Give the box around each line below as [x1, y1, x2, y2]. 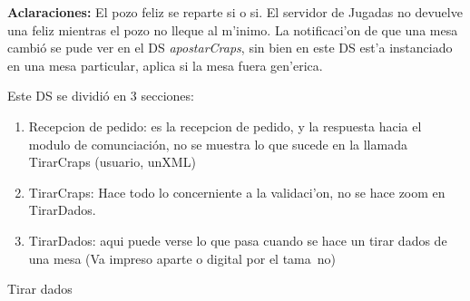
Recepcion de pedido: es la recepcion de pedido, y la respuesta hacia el [28, 116, 422, 135]
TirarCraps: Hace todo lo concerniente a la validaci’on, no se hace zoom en [28, 182, 446, 201]
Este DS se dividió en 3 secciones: [7, 86, 194, 105]
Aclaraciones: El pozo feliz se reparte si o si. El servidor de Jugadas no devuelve [7, 3, 463, 21]
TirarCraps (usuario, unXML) [28, 152, 196, 171]
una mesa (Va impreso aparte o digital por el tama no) [28, 248, 337, 267]
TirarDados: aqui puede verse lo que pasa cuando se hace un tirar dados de [28, 230, 447, 249]
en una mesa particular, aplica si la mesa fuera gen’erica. [7, 55, 323, 74]
